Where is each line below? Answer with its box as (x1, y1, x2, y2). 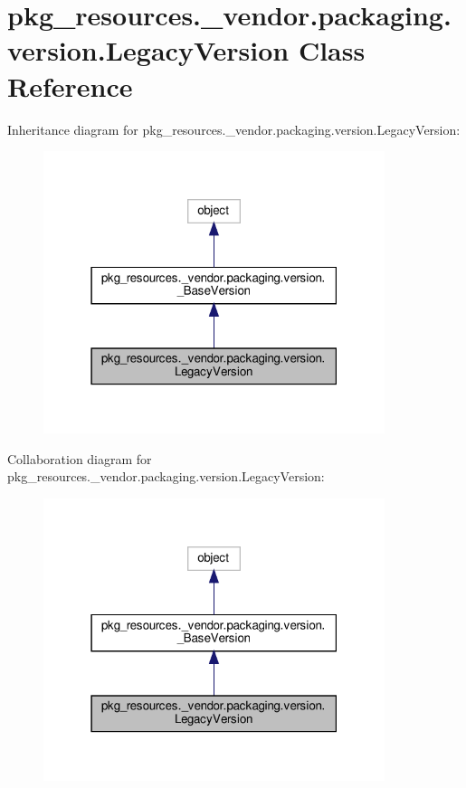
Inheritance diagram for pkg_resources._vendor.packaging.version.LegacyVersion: (7, 119, 461, 138)
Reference (7, 67, 133, 104)
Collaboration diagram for (7, 449, 152, 468)
